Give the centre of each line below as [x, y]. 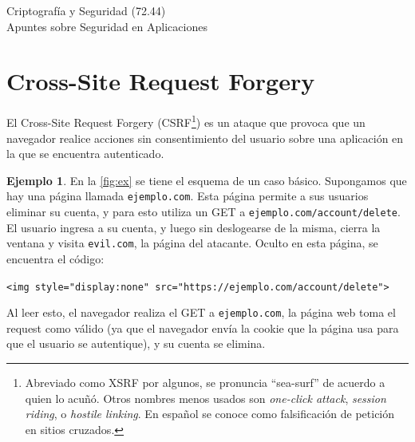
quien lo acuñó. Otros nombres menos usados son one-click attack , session [206, 398]
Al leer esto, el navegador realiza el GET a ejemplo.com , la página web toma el [201, 312]
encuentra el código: [55, 258]
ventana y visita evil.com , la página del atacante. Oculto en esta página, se [192, 243]
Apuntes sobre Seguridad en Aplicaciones [107, 26]
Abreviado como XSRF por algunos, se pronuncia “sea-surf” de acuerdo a [205, 382]
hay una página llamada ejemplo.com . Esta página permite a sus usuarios [188, 196]
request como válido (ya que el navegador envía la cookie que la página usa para [203, 328]
